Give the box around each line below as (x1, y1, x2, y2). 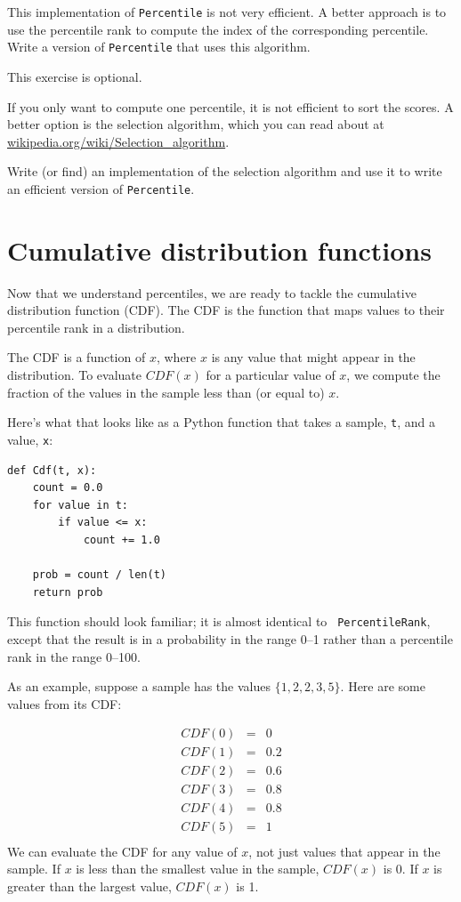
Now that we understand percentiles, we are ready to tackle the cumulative (7, 283, 417, 302)
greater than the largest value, (7, 876, 172, 895)
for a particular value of (206, 366, 336, 384)
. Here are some (340, 677, 425, 696)
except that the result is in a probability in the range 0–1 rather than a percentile (7, 629, 453, 648)
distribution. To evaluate (7, 366, 142, 384)
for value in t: (32, 498, 129, 511)
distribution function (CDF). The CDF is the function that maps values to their (7, 301, 445, 319)
